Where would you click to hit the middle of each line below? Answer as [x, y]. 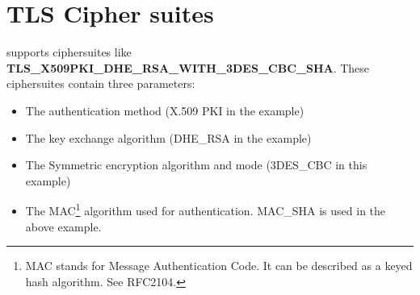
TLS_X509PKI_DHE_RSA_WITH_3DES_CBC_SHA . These [188, 67]
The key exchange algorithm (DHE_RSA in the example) [168, 137]
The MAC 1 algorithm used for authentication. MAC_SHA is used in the [206, 209]
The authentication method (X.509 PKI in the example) [165, 110]
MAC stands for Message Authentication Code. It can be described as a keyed [219, 266]
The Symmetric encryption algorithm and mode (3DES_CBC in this [196, 165]
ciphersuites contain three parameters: [101, 83]
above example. [63, 226]
